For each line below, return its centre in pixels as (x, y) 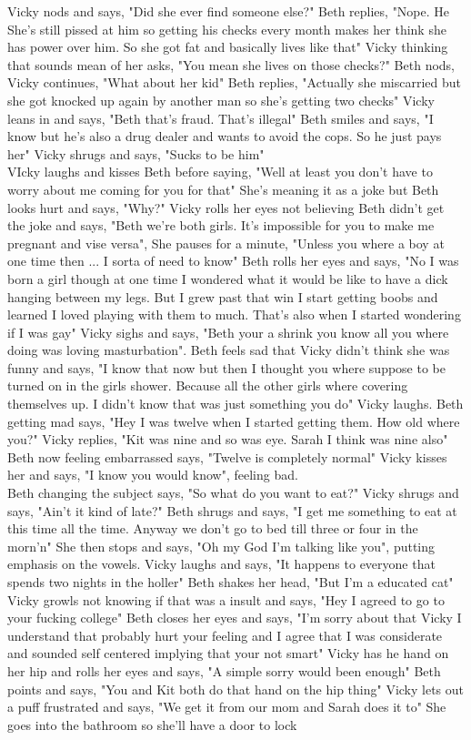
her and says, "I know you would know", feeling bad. (153, 475)
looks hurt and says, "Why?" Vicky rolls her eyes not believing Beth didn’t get (226, 207)
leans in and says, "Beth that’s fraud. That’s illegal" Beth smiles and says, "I (220, 118)
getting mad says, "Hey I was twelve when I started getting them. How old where (234, 421)
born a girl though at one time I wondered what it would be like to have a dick (228, 278)
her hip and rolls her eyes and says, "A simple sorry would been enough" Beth (224, 670)
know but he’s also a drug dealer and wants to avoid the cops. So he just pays (225, 136)
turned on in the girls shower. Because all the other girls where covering (208, 385)
